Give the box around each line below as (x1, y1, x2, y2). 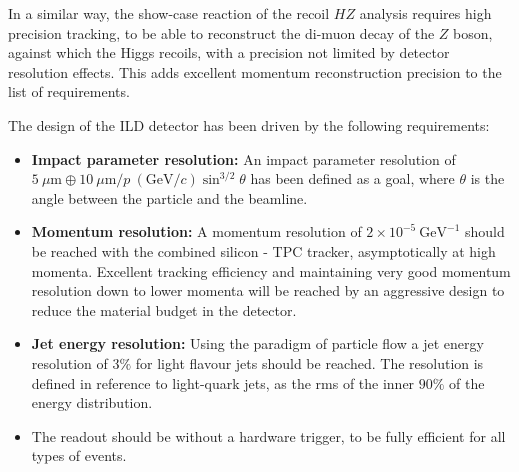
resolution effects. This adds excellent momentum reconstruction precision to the (8, 61, 502, 82)
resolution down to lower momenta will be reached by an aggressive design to (31, 280, 505, 301)
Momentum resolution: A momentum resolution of (31, 221, 362, 242)
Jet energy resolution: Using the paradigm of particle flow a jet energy (31, 333, 484, 354)
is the (470, 168, 505, 189)
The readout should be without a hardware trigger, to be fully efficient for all (31, 425, 506, 446)
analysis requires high (359, 3, 492, 23)
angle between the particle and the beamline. (31, 187, 308, 208)
